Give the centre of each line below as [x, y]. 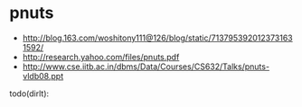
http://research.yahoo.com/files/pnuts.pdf [101, 57]
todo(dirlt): [29, 94]
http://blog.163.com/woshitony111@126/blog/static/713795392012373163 [158, 38]
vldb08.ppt [43, 76]
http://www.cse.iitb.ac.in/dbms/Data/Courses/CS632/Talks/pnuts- [146, 67]
